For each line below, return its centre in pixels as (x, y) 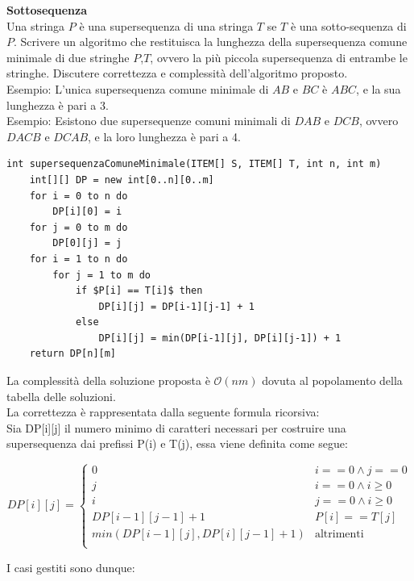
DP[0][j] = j (87, 243)
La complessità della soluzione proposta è (108, 380)
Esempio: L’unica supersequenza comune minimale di (138, 88)
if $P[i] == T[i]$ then (139, 291)
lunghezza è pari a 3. (58, 104)
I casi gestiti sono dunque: (71, 567)
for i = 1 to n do (79, 259)
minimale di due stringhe (68, 57)
